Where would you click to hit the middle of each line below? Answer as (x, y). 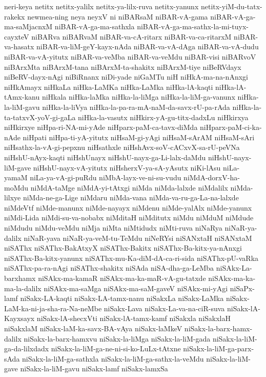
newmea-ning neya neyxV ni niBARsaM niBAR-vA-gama (118, 16)
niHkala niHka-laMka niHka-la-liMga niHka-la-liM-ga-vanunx (138, 97)
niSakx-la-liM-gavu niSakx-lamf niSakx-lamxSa (94, 369)
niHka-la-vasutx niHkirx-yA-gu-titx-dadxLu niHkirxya (163, 117)
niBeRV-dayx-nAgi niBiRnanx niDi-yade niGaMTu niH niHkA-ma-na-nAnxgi (126, 77)
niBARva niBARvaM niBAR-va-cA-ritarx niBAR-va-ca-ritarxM (131, 36)
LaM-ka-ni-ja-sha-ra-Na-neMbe (53, 308)
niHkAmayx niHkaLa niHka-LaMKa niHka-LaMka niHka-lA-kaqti (109, 87)
